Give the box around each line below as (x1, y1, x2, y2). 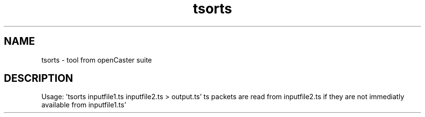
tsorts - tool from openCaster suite (41, 55, 152, 64)
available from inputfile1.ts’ (41, 101, 126, 109)
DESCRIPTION (4, 72, 73, 85)
